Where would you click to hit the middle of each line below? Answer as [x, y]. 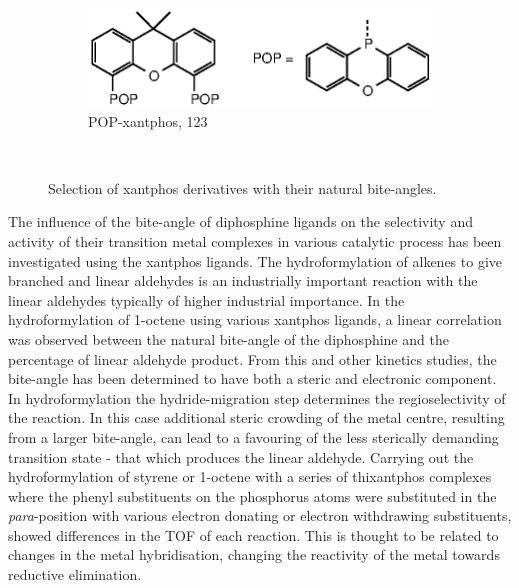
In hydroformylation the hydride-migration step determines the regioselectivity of [257, 397]
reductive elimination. [75, 574]
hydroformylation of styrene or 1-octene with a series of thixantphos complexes [250, 476]
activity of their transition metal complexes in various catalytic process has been [255, 240]
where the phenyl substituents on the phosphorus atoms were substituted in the [252, 495]
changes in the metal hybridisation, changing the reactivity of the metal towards [254, 554]
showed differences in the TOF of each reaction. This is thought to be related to [253, 534]
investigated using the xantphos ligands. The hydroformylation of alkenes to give [255, 260]
